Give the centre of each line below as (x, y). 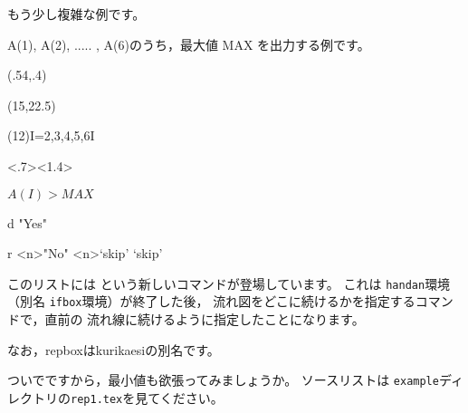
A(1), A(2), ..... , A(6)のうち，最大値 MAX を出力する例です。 (189, 44)
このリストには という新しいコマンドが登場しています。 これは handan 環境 (229, 283)
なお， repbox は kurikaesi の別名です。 (114, 349)
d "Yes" (28, 222)
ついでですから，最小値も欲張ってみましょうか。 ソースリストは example (223, 380)
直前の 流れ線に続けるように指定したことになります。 (205, 319)
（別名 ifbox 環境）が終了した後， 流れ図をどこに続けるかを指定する (211, 301)
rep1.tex (97, 399)
